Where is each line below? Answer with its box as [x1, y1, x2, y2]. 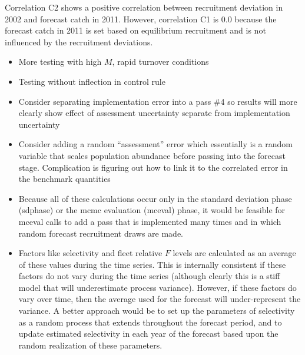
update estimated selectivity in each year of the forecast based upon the [18, 327, 279, 340]
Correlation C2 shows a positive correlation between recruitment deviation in [5, 1, 283, 13]
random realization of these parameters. [18, 339, 163, 351]
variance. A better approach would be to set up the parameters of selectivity [18, 304, 295, 317]
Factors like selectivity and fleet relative [18, 247, 163, 259]
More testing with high [18, 55, 102, 68]
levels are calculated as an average [173, 247, 296, 259]
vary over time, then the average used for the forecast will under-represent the [18, 293, 301, 305]
